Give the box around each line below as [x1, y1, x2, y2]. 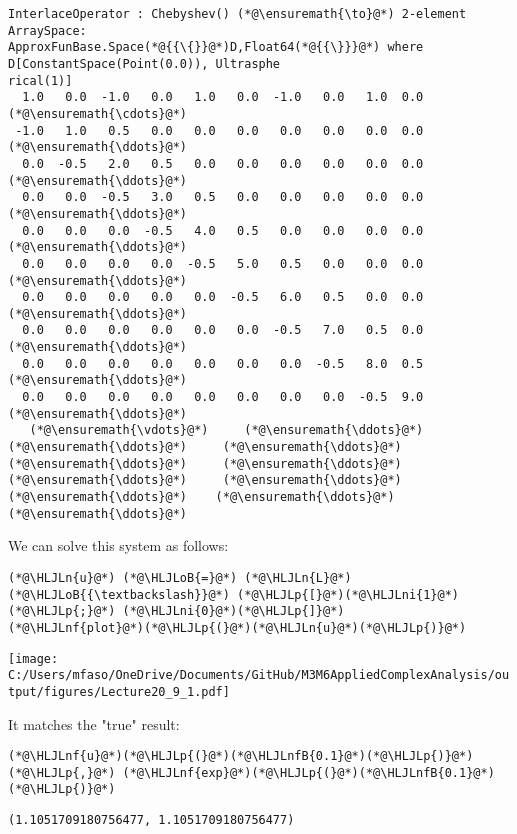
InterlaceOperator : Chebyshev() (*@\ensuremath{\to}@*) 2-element [8, 7, 467, 21]
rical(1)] [8, 73, 73, 88]
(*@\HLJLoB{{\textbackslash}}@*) [8, 587, 230, 602]
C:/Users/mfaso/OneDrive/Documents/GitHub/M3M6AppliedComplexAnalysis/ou [8, 668, 510, 683]
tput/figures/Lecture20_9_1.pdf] [8, 684, 230, 699]
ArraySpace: [8, 23, 87, 38]
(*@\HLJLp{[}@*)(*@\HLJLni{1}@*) [237, 587, 460, 602]
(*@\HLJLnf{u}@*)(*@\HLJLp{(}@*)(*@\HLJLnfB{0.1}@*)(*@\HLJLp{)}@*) [8, 749, 474, 764]
